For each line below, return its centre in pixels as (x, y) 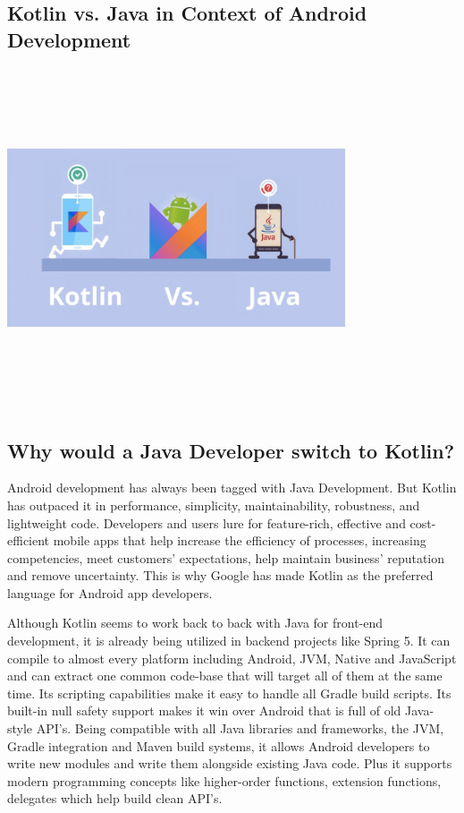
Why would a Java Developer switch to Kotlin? (231, 450)
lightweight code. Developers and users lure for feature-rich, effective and (207, 522)
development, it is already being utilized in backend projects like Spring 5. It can (229, 641)
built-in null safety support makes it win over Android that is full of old (204, 710)
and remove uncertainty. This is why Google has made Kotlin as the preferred (220, 575)
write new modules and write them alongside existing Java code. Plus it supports (230, 763)
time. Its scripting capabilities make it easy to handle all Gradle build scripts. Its (229, 693)
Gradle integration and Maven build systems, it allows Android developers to (219, 745)
